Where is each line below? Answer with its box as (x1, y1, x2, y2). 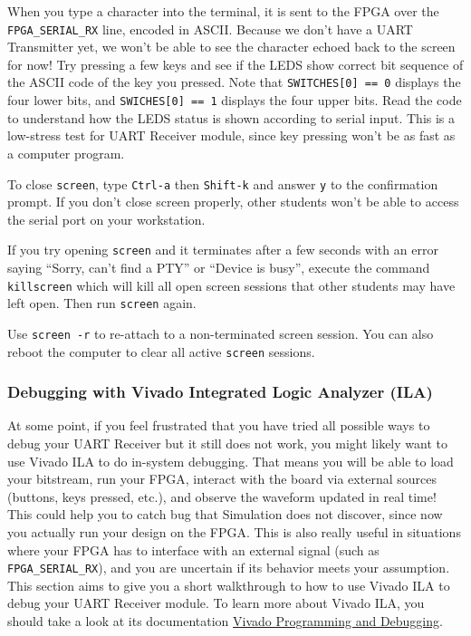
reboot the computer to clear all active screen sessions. (7, 342, 315, 361)
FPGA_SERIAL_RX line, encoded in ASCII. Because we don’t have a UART (7, 19, 413, 38)
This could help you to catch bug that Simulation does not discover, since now (7, 505, 443, 524)
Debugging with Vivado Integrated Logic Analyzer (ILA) (7, 381, 433, 403)
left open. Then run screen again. (7, 294, 197, 313)
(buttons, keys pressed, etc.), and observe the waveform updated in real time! (7, 487, 437, 506)
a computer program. (7, 143, 125, 162)
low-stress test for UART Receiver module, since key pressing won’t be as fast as (7, 126, 456, 145)
